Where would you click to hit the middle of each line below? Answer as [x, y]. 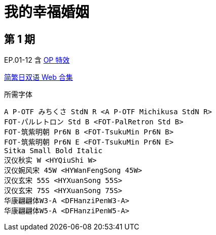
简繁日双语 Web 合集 [39, 77]
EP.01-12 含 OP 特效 [37, 60]
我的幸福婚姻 [47, 12]
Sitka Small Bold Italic [53, 151]
